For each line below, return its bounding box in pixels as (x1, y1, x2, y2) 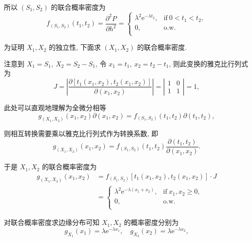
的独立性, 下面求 (49, 42, 101, 52)
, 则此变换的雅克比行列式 (169, 58, 249, 68)
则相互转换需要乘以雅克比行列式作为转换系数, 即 (4, 128, 158, 139)
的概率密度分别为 (124, 217, 179, 227)
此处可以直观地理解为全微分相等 (4, 102, 106, 112)
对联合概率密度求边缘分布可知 (4, 217, 99, 227)
